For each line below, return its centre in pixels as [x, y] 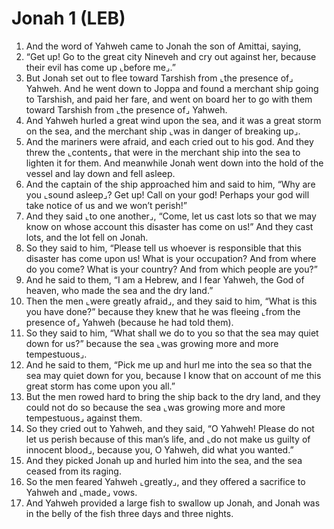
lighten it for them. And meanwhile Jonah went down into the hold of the [174, 163]
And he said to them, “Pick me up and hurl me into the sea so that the [169, 364]
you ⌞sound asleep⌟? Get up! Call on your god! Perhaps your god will [167, 194]
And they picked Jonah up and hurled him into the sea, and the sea [164, 460]
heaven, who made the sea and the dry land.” [119, 290]
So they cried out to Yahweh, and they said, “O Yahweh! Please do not [170, 428]
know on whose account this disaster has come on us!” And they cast [169, 226]
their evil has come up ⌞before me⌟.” [100, 67]
